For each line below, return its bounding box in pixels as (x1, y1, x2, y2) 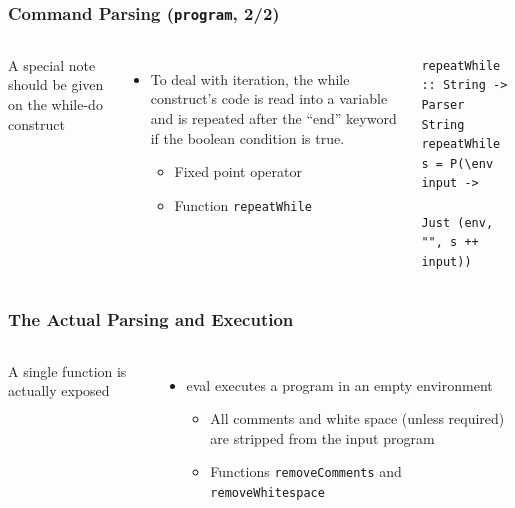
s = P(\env (421, 156, 494, 171)
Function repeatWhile (174, 194, 312, 215)
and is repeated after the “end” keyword (150, 107, 397, 128)
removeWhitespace (210, 485, 325, 500)
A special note (8, 54, 96, 75)
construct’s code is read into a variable (150, 88, 388, 109)
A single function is (8, 360, 127, 381)
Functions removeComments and (210, 461, 402, 482)
